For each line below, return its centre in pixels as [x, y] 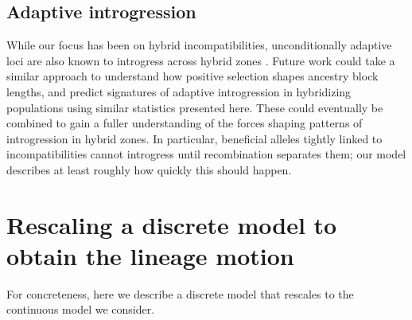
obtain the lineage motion [150, 255]
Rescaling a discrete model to [172, 224]
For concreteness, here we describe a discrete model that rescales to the [180, 293]
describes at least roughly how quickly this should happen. [149, 169]
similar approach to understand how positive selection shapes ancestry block [192, 76]
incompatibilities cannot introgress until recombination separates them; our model [206, 154]
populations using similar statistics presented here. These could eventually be [195, 107]
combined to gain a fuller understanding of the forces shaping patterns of [185, 123]
